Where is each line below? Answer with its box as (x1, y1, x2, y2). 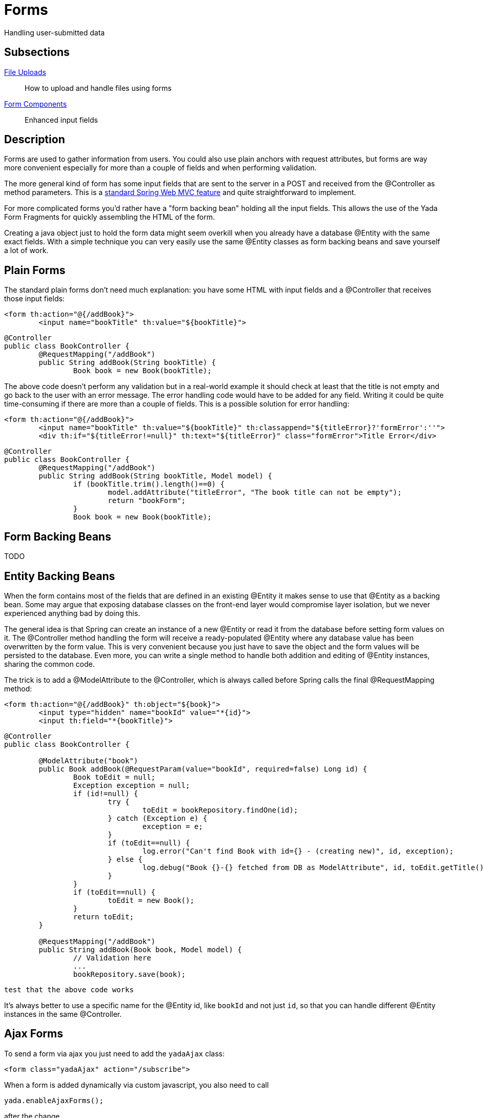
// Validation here (73, 953, 151, 962)
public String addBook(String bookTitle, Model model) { (38, 472, 272, 480)
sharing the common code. (4, 659, 95, 668)
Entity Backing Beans (4, 569, 115, 583)
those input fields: (4, 294, 65, 303)
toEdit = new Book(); (108, 896, 194, 904)
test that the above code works (4, 985, 134, 994)
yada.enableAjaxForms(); (4, 1096, 104, 1105)
